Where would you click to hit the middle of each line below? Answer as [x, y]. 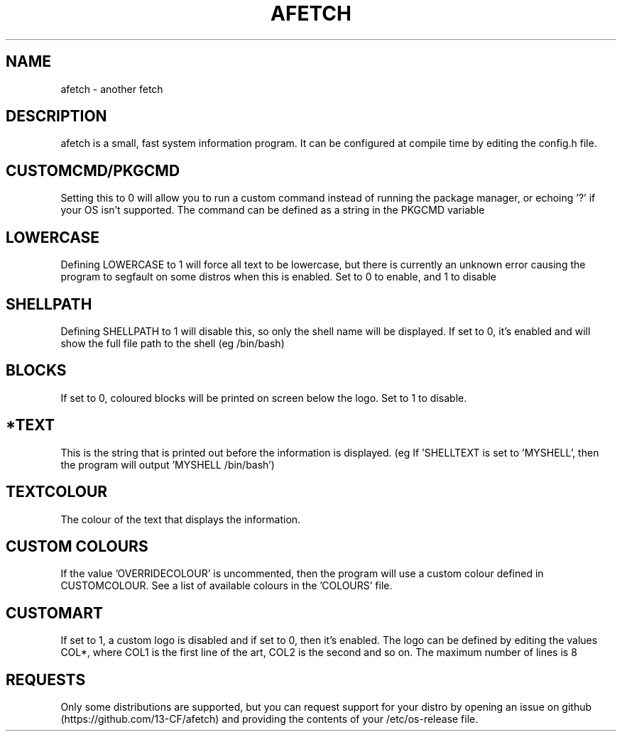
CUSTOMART [55, 613]
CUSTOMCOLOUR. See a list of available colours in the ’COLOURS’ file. [227, 586]
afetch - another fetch [112, 89]
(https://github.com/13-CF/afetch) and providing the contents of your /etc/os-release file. [269, 719]
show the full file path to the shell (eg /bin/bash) [173, 343]
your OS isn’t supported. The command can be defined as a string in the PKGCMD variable [273, 210]
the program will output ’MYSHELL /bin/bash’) [168, 464]
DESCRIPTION [56, 116]
